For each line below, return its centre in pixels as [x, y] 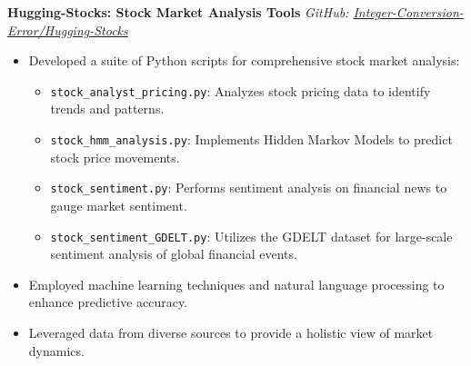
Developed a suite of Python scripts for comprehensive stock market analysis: [244, 60]
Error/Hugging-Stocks [68, 30]
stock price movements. [115, 157]
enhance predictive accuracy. [108, 302]
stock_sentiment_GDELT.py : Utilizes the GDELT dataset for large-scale [251, 236]
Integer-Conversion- [408, 12]
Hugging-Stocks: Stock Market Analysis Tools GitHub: [178, 12]
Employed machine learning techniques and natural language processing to [236, 284]
